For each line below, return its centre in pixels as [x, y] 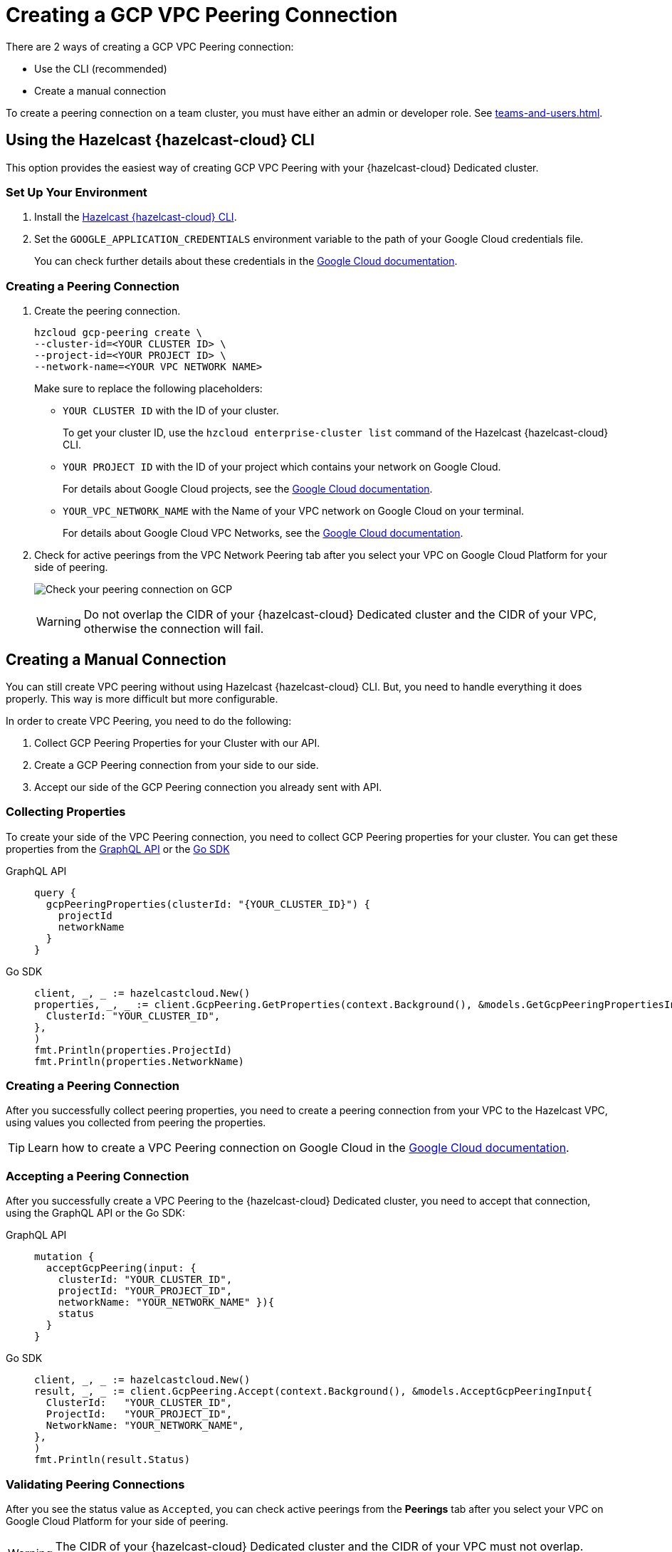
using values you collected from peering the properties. [136, 1123]
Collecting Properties [66, 812]
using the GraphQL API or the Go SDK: [95, 1213]
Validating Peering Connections [95, 1484]
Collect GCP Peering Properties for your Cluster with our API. [177, 743]
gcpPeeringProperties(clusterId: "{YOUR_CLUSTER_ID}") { [208, 904]
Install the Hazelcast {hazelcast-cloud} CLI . [136, 217]
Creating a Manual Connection [116, 659]
